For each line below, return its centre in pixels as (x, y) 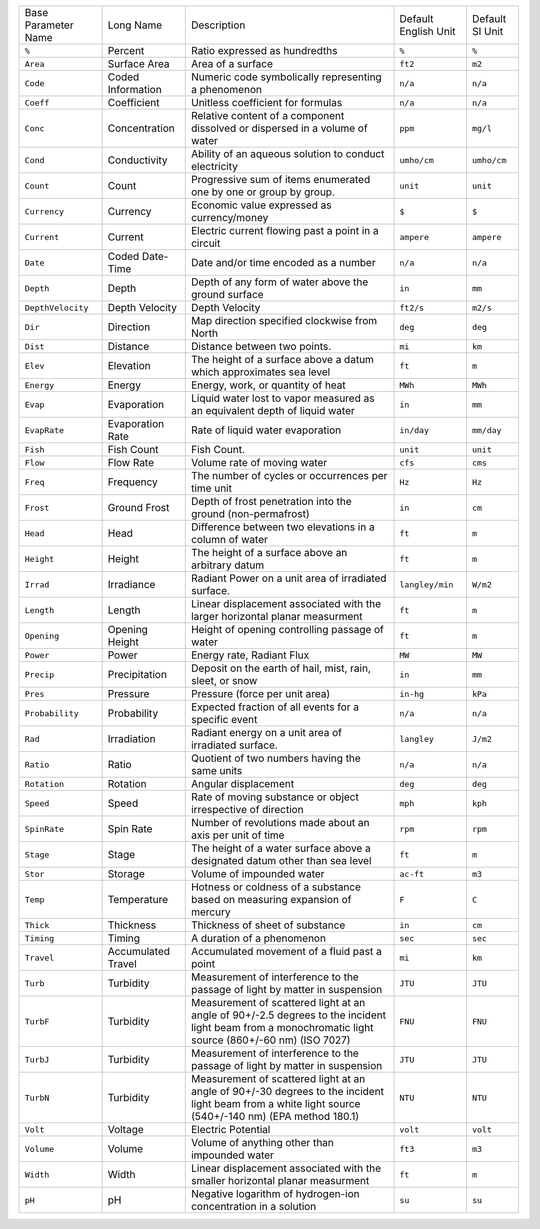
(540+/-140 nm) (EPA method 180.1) (275, 1116)
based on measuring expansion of (271, 899)
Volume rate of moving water (259, 462)
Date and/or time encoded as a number (283, 262)
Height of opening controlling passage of (287, 629)
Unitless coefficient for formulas (266, 102)
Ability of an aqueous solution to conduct (287, 153)
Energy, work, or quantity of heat (268, 385)
